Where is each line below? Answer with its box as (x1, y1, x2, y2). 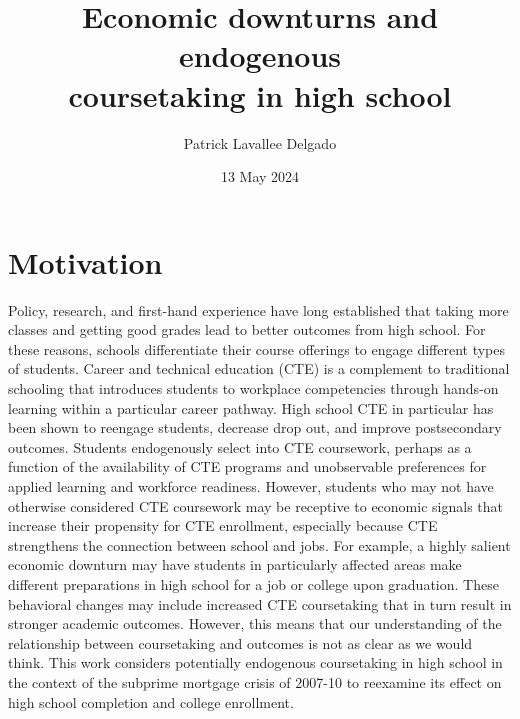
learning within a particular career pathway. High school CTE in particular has (8, 397, 494, 418)
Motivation (8, 241, 163, 282)
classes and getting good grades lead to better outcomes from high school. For (8, 319, 486, 340)
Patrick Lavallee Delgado (183, 132, 337, 153)
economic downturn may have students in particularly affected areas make (8, 554, 462, 575)
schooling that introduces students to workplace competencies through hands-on (8, 378, 499, 398)
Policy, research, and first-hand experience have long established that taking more (8, 299, 509, 320)
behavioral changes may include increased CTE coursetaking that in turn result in (8, 593, 512, 614)
